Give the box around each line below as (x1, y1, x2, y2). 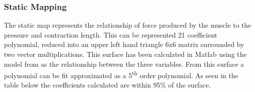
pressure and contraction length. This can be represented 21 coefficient (4, 29, 218, 40)
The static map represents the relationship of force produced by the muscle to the (4, 20, 252, 30)
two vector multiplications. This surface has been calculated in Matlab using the (4, 49, 247, 59)
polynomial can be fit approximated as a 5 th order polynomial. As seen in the (4, 69, 238, 80)
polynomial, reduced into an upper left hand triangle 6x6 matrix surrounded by (4, 39, 244, 49)
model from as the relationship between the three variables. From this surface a (4, 58, 244, 69)
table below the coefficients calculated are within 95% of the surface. (4, 80, 211, 90)
